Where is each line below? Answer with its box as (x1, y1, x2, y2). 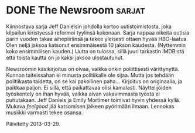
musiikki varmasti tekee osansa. (6, 109, 83, 116)
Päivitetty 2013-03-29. (6, 120, 60, 127)
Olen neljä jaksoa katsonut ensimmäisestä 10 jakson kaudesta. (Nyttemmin (6, 42, 186, 49)
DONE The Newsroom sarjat (6, 4, 145, 17)
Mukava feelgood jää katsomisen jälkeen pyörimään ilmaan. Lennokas (6, 103, 175, 110)
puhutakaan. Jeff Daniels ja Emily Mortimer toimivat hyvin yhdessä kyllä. (6, 96, 180, 103)
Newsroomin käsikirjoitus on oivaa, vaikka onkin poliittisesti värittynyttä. (6, 65, 180, 72)
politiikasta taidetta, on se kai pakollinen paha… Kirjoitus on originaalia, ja (6, 77, 183, 85)
